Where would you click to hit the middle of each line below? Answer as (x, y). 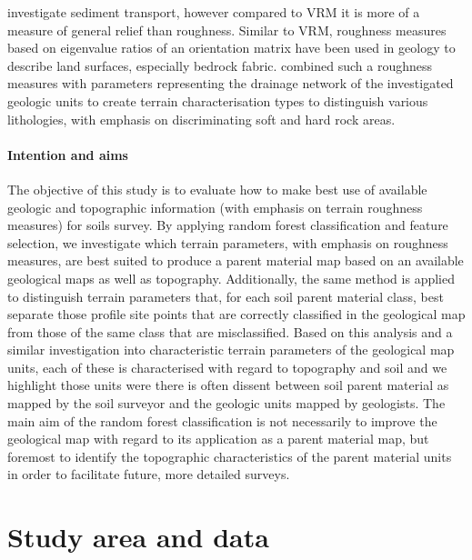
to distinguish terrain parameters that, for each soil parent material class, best (226, 296)
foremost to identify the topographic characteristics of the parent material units (230, 456)
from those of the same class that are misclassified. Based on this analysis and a (230, 331)
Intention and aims (68, 154)
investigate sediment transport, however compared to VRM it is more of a (214, 12)
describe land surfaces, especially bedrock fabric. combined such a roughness (220, 65)
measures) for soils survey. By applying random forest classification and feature (228, 225)
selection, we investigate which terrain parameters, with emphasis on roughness (228, 242)
